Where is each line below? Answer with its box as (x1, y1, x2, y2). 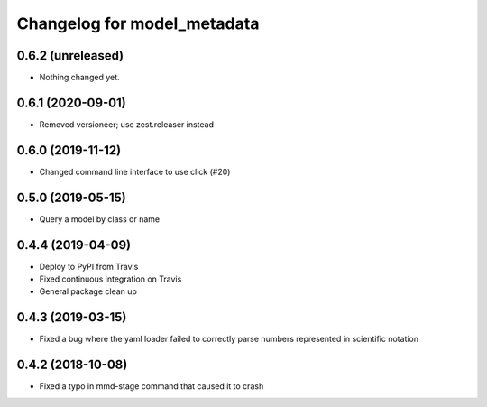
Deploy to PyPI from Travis (39, 261, 139, 272)
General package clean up (39, 286, 137, 297)
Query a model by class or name (39, 213, 161, 225)
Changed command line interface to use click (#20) (39, 166, 231, 177)
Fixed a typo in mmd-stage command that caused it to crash (39, 381, 264, 392)
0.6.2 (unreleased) (16, 48, 124, 63)
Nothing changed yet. (39, 72, 121, 83)
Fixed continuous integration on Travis (39, 273, 182, 284)
